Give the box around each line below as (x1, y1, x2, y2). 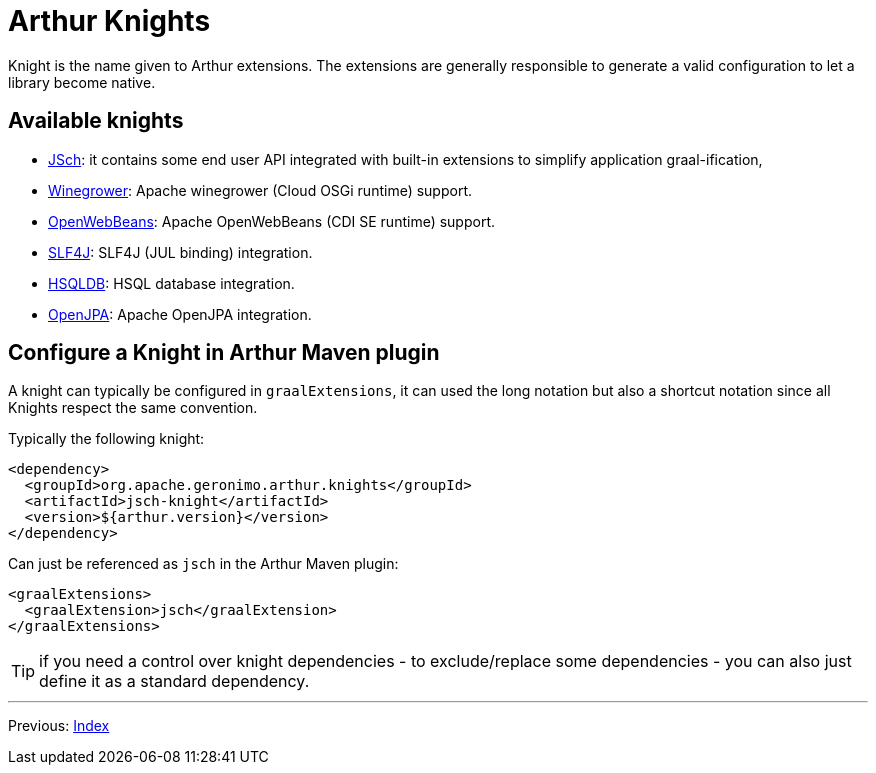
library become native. (8, 73, 156, 91)
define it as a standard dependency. (39, 671, 310, 692)
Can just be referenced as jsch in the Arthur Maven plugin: (8, 555, 399, 573)
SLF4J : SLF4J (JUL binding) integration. (48, 243, 313, 261)
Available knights (8, 108, 184, 134)
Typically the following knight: (8, 430, 205, 448)
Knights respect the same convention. (8, 399, 258, 417)
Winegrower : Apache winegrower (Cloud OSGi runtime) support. (48, 181, 473, 199)
